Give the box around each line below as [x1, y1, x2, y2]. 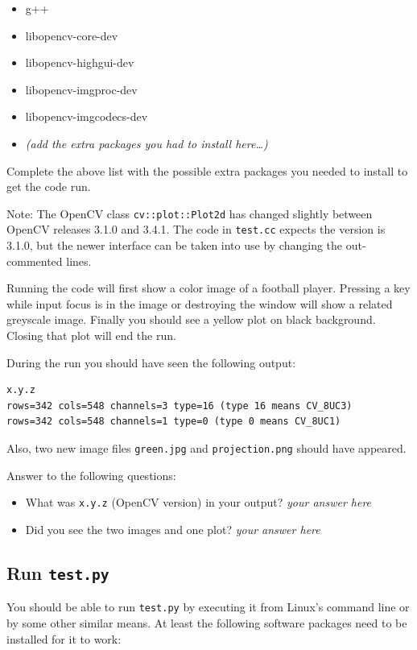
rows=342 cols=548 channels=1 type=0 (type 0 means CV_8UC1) [6, 416, 341, 428]
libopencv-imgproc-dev [25, 81, 138, 97]
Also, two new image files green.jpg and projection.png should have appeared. [6, 440, 407, 456]
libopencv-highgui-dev [25, 54, 134, 71]
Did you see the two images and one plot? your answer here [25, 520, 320, 537]
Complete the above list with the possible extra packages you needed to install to [6, 162, 408, 179]
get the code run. [6, 178, 91, 195]
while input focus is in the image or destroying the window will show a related [6, 295, 393, 312]
